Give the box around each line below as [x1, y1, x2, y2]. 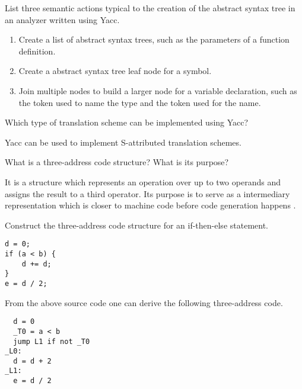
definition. [18, 44, 56, 57]
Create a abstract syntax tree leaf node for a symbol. [18, 65, 212, 77]
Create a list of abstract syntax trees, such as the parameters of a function [18, 33, 290, 46]
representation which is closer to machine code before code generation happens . [5, 199, 296, 211]
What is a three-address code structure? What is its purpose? [5, 156, 229, 168]
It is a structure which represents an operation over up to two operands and [5, 175, 281, 188]
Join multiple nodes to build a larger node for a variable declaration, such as [18, 84, 297, 97]
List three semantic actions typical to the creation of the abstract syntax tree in [5, 2, 295, 14]
